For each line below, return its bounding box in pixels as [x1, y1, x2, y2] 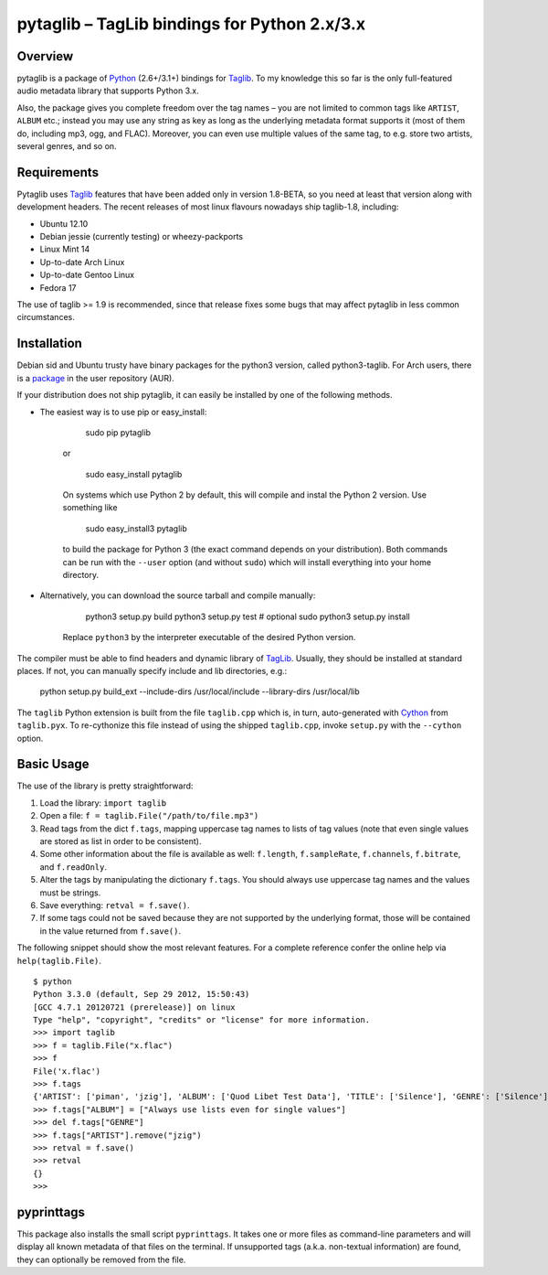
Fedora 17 [39, 282, 77, 293]
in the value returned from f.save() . [39, 925, 182, 937]
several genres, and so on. [16, 141, 118, 152]
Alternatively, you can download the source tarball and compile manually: [39, 590, 316, 601]
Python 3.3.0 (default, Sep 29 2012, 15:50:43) [33, 989, 250, 1000]
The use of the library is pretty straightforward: [16, 780, 194, 791]
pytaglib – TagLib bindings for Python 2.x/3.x [16, 14, 365, 34]
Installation [16, 336, 82, 351]
